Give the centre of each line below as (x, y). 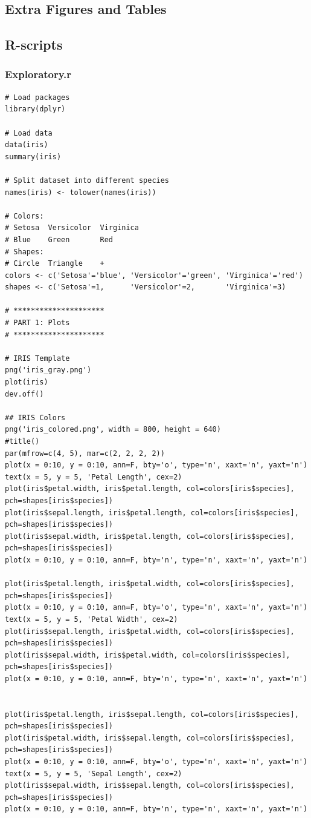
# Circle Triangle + (55, 264)
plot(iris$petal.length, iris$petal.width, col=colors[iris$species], (150, 584)
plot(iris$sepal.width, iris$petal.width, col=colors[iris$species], (148, 655)
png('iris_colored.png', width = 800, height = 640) (113, 430)
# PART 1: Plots (37, 323)
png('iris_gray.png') (48, 370)
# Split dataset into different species (87, 180)
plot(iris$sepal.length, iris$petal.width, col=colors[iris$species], (150, 631)
